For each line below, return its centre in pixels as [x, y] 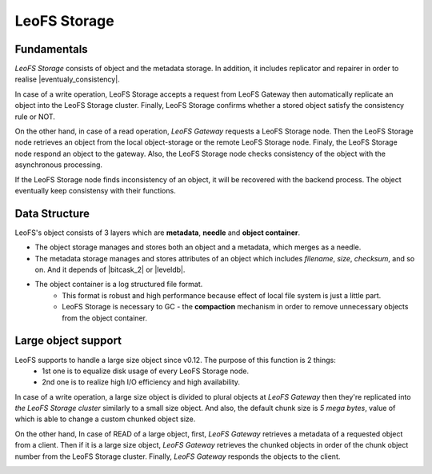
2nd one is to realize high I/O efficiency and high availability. [141, 382]
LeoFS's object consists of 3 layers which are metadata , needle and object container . [158, 233]
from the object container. [105, 318]
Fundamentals [51, 49]
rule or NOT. [35, 117]
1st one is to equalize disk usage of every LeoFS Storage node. [146, 371]
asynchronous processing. [59, 165]
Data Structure [52, 213]
